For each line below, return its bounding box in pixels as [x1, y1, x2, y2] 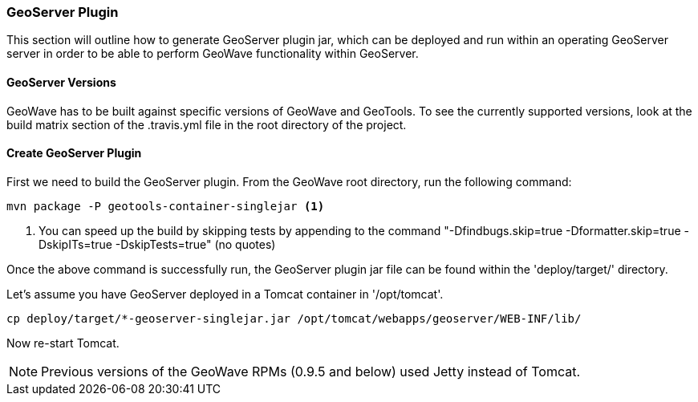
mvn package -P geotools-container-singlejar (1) [6, 199, 325, 213]
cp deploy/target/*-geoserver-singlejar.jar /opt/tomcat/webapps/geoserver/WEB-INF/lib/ [6, 311, 582, 325]
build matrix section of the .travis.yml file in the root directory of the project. [6, 117, 407, 132]
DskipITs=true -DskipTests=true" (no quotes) [39, 237, 276, 251]
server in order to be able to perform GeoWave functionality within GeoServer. [6, 47, 419, 61]
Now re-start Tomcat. [6, 335, 120, 350]
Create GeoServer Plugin [6, 146, 142, 160]
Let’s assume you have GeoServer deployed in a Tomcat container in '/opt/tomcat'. [6, 286, 444, 301]
